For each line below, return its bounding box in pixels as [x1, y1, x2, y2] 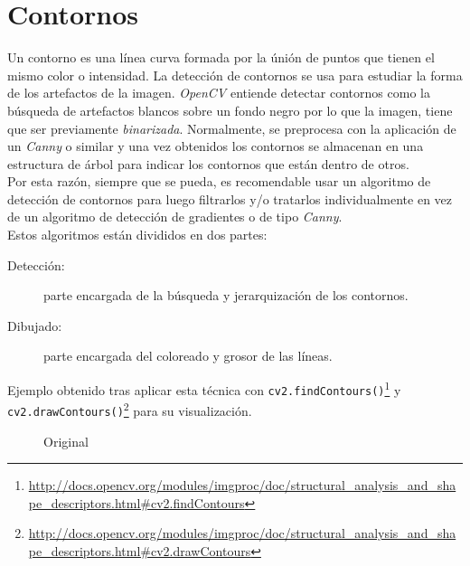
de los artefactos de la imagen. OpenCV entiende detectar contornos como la [7, 83, 430, 102]
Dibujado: [7, 316, 62, 335]
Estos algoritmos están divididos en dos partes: [7, 225, 268, 244]
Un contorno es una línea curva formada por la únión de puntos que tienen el [7, 48, 435, 67]
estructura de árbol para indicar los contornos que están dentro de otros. [7, 154, 409, 173]
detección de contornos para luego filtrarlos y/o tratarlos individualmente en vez [7, 189, 453, 208]
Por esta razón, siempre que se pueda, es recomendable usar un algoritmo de [7, 172, 431, 191]
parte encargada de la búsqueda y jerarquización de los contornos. [43, 286, 409, 305]
